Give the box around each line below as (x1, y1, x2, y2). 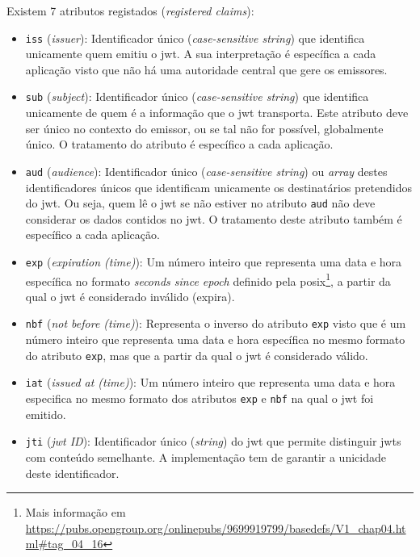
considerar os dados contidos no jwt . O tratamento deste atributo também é (25, 210, 402, 227)
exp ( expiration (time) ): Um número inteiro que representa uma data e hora (25, 253, 402, 270)
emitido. (25, 405, 66, 422)
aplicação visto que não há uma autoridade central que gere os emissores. (25, 61, 388, 77)
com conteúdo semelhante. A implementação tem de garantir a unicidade (25, 448, 386, 465)
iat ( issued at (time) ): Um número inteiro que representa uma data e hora (25, 374, 396, 391)
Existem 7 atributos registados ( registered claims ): (6, 2, 254, 19)
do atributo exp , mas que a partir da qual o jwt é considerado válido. (25, 346, 368, 363)
